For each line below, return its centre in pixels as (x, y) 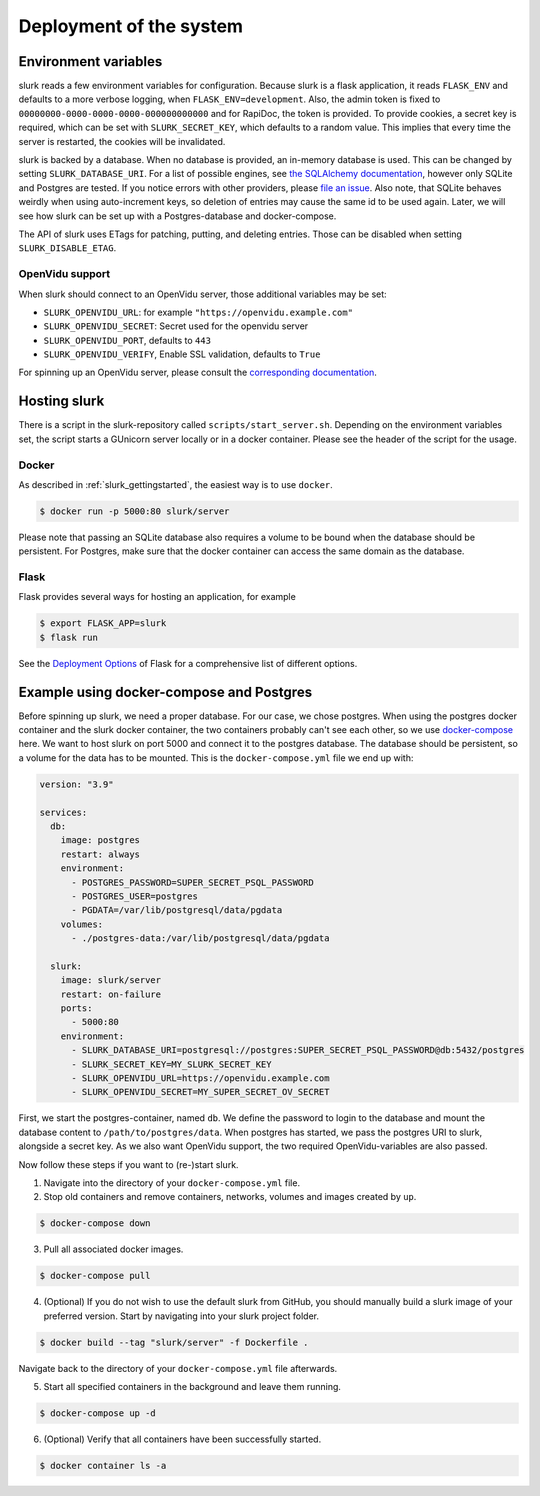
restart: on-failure (111, 994)
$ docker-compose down (95, 1223)
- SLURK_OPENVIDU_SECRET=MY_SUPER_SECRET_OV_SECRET (200, 1092)
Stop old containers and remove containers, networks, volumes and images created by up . (230, 1197)
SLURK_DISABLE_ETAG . (67, 248)
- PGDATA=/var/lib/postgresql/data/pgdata (177, 910)
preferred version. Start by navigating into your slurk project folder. (181, 1316)
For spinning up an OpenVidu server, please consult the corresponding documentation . (197, 372)
